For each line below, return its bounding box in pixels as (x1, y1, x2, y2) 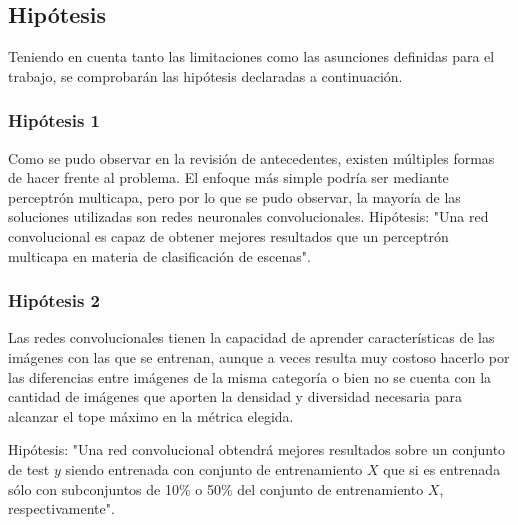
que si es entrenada (383, 458, 501, 479)
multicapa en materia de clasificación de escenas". (8, 245, 311, 266)
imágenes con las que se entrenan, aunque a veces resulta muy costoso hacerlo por (8, 346, 510, 367)
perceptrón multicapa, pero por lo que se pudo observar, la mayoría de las (8, 186, 461, 207)
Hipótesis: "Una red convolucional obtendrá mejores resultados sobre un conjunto (8, 439, 506, 460)
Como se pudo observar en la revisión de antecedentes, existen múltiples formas (8, 147, 495, 168)
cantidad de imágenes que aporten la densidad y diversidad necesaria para (8, 386, 462, 407)
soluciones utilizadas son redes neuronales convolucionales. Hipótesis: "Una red (8, 206, 489, 227)
